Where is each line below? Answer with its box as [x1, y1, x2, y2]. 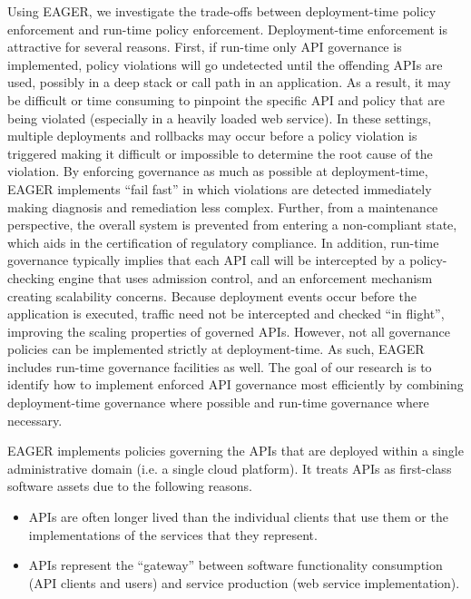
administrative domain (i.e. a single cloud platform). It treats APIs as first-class [7, 458, 452, 477]
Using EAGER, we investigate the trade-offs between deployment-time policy [7, 2, 437, 20]
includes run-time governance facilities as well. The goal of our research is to [7, 357, 432, 376]
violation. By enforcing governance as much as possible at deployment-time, [7, 162, 428, 181]
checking [7, 268, 54, 287]
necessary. [7, 410, 63, 429]
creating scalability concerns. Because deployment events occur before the [7, 286, 417, 305]
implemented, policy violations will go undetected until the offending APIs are [7, 54, 443, 74]
